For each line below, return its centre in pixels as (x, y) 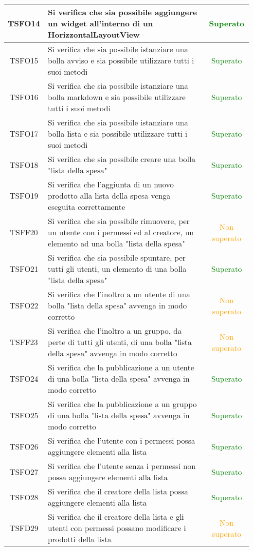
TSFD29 (24, 528)
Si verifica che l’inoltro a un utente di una (119, 294)
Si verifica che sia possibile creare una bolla (122, 159)
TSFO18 (24, 164)
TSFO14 (24, 23)
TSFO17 (24, 133)
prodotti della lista (80, 539)
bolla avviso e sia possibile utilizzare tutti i (121, 60)
